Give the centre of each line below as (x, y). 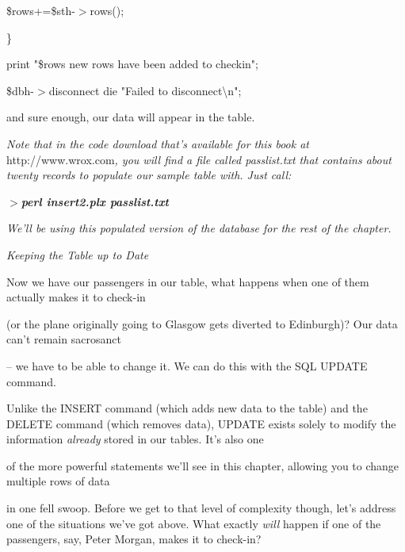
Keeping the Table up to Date (78, 254)
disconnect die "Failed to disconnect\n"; (145, 90)
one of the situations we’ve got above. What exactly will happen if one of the (194, 523)
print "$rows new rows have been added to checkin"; (132, 64)
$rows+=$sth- (41, 10)
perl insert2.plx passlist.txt (95, 201)
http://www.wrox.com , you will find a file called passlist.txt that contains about (199, 159)
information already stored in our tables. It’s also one (135, 439)
